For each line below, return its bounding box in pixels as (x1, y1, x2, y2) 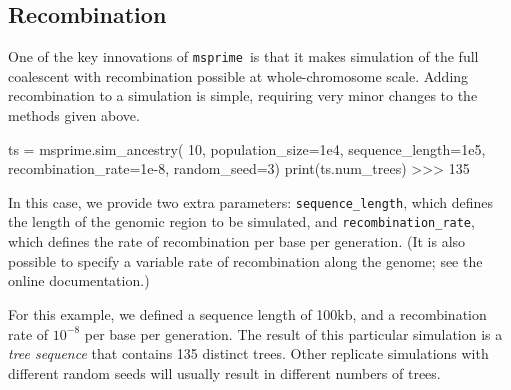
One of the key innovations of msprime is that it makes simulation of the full (8, 46, 479, 67)
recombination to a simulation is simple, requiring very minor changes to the (8, 85, 478, 106)
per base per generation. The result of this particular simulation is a (84, 323, 503, 344)
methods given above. (8, 105, 140, 126)
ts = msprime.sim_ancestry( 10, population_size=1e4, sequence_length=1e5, (8, 138, 486, 159)
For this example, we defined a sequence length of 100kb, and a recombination (8, 303, 487, 324)
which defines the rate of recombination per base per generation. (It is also (8, 231, 466, 252)
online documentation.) (8, 270, 150, 291)
